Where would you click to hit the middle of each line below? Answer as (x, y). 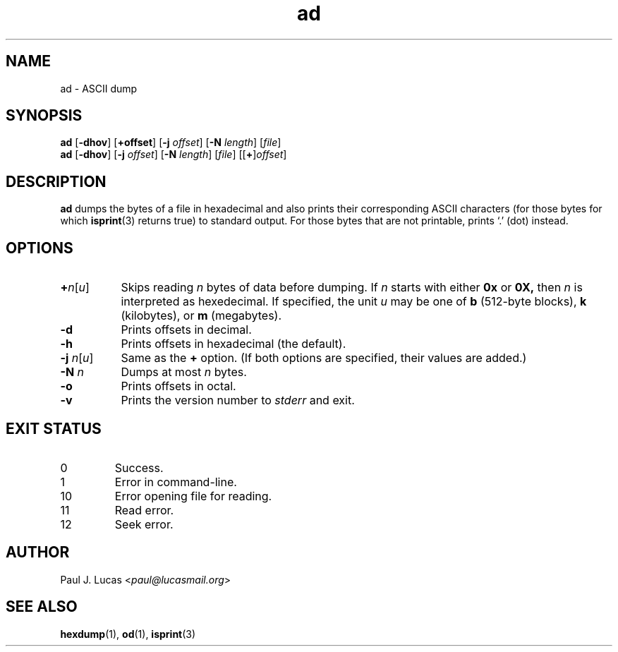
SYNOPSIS (44, 116)
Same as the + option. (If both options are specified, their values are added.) (324, 358)
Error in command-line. (176, 482)
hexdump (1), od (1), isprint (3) (128, 634)
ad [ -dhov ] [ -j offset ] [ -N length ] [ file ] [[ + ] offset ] (174, 155)
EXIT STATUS (54, 428)
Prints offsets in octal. (178, 386)
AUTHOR (38, 553)
